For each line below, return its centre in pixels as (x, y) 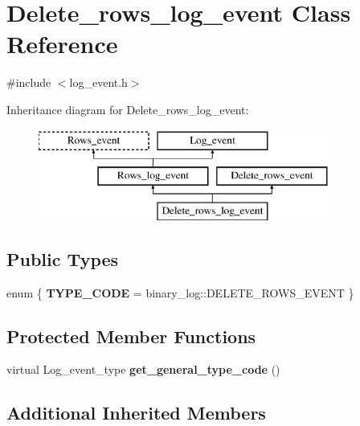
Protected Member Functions (131, 336)
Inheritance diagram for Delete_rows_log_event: (128, 109)
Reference (62, 44)
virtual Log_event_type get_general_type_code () (143, 369)
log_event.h (98, 82)
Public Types (63, 258)
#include (29, 82)
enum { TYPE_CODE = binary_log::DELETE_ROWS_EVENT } (180, 292)
